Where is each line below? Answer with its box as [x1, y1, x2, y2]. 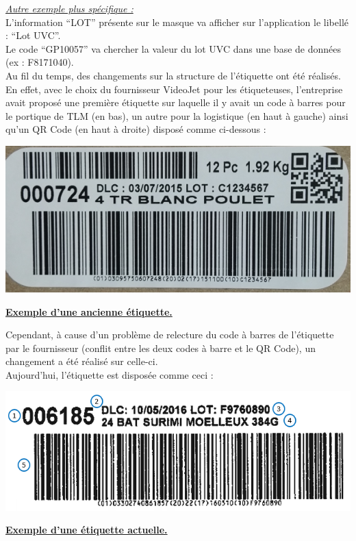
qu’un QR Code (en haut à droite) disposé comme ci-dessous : [5, 122, 266, 136]
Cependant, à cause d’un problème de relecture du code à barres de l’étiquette [5, 327, 334, 342]
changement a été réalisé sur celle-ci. [5, 354, 158, 368]
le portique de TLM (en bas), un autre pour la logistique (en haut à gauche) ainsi [5, 108, 348, 123]
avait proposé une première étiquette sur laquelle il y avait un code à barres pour [5, 95, 346, 110]
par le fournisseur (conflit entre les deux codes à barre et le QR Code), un [5, 340, 316, 355]
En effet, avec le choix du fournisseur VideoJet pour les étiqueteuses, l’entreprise [5, 81, 343, 96]
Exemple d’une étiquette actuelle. [5, 523, 168, 537]
